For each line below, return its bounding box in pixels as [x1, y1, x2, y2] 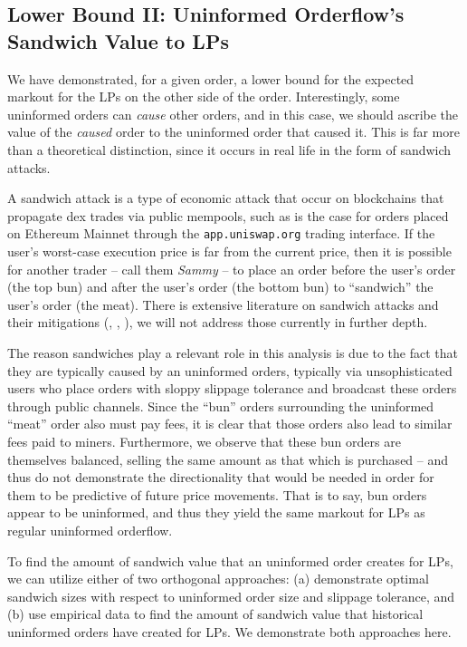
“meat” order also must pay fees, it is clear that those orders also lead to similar [7, 414, 453, 433]
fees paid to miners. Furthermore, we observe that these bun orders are [7, 431, 401, 450]
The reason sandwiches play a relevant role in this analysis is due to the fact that [7, 343, 459, 362]
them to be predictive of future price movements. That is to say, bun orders [7, 485, 427, 504]
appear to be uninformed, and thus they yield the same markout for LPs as [7, 503, 425, 522]
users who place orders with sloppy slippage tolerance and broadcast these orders [7, 379, 457, 398]
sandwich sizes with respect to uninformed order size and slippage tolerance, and [7, 586, 455, 605]
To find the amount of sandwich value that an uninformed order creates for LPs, [7, 551, 453, 570]
